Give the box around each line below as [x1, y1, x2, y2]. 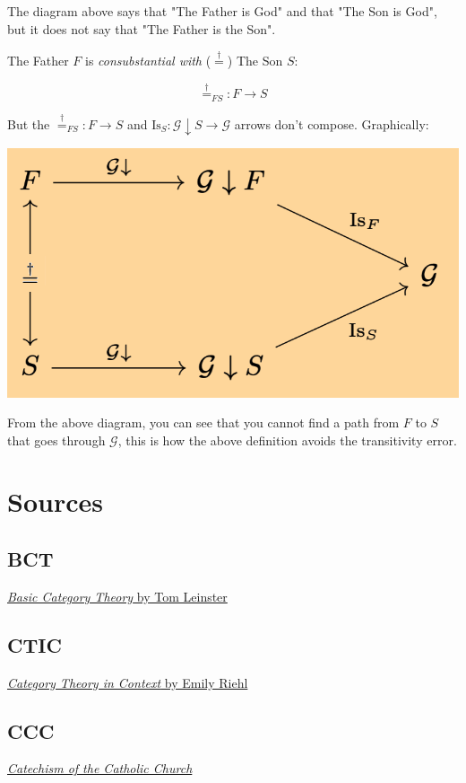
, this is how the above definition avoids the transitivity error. [117, 430, 457, 449]
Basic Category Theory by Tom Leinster [7, 586, 228, 605]
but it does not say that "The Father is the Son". [7, 19, 276, 38]
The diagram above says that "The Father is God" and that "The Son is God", [7, 2, 437, 20]
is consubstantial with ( [85, 51, 211, 70]
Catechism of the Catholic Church [7, 759, 193, 778]
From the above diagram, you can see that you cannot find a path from [7, 413, 400, 432]
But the [7, 114, 50, 133]
